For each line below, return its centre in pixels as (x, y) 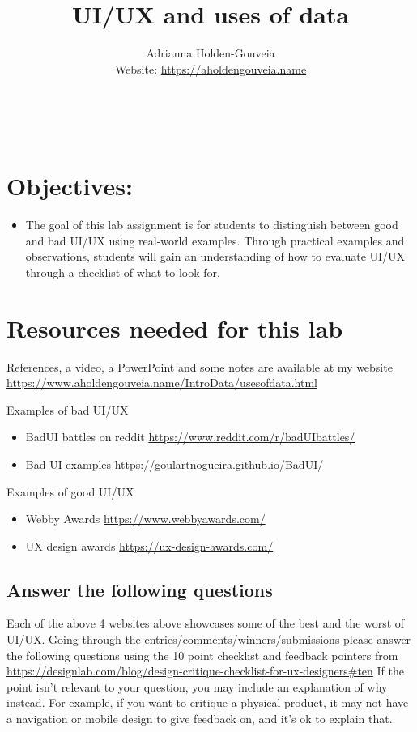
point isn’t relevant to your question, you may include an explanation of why (197, 686)
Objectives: (70, 186)
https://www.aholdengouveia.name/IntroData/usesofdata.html (162, 383)
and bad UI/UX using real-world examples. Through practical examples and (215, 240)
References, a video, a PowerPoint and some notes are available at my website (200, 366)
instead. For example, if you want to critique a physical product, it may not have (208, 702)
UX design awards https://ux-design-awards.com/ (149, 545)
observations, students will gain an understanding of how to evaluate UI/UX (215, 256)
